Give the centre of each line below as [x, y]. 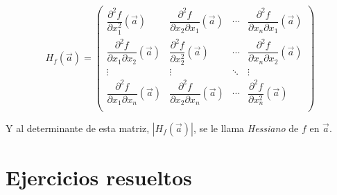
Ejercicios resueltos [99, 177]
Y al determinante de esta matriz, [78, 128]
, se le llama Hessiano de [246, 128]
